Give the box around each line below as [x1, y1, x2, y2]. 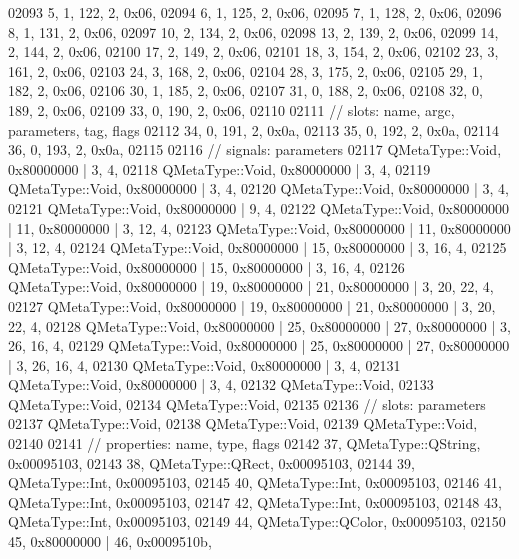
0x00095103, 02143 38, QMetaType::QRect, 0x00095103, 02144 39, [8, 452, 415, 473]
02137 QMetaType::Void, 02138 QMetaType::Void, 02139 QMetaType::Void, [8, 413, 478, 434]
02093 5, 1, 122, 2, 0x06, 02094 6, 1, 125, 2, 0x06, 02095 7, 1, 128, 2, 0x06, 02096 [8, 2, 502, 22]
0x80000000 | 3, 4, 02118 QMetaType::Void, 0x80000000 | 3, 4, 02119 [8, 158, 431, 179]
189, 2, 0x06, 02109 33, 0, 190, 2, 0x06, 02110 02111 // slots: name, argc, [8, 99, 455, 120]
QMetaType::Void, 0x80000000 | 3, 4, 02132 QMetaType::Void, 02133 [8, 374, 434, 395]
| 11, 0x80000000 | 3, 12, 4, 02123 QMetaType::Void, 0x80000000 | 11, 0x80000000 [8, 217, 511, 238]
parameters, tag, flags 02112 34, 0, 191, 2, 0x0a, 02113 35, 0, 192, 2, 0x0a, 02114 [8, 119, 499, 140]
